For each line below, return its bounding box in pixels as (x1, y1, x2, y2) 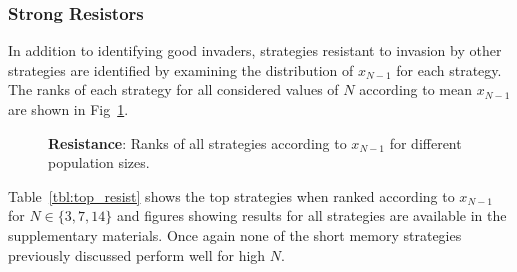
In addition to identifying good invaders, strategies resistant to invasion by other (8, 40, 502, 61)
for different (389, 132, 462, 153)
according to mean (359, 79, 473, 100)
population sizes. (48, 152, 150, 173)
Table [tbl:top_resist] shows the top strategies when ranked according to (8, 185, 455, 206)
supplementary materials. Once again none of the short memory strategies (8, 224, 462, 245)
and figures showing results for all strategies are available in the (116, 205, 507, 226)
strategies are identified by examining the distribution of (8, 59, 354, 80)
